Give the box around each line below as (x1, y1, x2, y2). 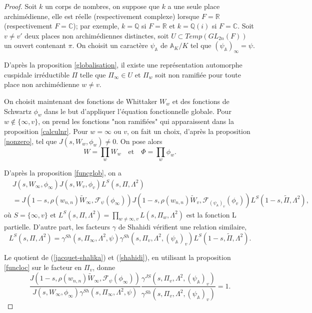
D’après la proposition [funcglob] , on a (4, 167, 121, 177)
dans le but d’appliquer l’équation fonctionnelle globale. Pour (44, 105, 231, 116)
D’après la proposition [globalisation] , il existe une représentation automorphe (4, 59, 242, 70)
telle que (79, 69, 106, 79)
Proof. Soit (4, 1, 37, 11)
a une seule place (167, 1, 220, 11)
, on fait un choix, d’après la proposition (126, 125, 250, 136)
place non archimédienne (4, 79, 79, 89)
